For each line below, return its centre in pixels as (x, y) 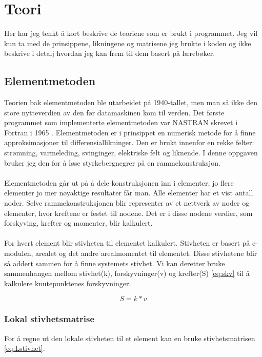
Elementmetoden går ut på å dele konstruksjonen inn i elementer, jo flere (119, 182)
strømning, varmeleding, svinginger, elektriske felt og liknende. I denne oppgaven (131, 153)
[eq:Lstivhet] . (25, 348)
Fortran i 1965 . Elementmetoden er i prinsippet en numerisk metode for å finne (130, 132)
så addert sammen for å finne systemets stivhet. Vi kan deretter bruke (115, 263)
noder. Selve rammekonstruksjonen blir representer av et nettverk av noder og (127, 203)
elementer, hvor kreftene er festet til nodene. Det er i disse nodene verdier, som (128, 213)
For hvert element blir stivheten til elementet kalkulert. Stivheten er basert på (127, 243)
